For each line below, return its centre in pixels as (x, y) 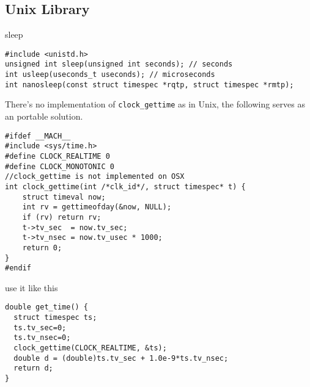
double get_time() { (47, 307)
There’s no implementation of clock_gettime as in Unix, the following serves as (155, 104)
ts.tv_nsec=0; (42, 338)
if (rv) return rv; (62, 217)
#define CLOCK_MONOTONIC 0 (60, 166)
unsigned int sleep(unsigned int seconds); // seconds (119, 64)
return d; (33, 368)
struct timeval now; (64, 197)
